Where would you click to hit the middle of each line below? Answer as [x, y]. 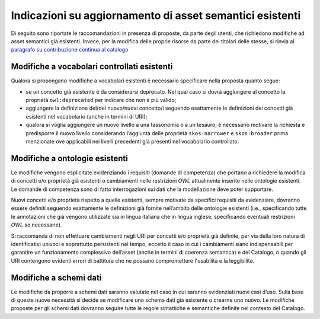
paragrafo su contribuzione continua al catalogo [70, 50]
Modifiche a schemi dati [56, 278]
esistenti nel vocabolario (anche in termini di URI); [87, 116]
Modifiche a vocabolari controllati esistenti [92, 67]
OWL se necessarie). [36, 225]
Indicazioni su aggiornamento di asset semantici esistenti [156, 15]
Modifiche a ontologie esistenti [70, 158]
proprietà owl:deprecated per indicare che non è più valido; [101, 100]
